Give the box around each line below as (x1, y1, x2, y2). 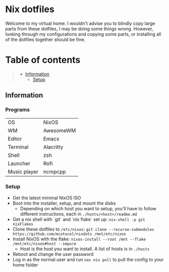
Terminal (8, 143, 29, 150)
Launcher (8, 160, 30, 167)
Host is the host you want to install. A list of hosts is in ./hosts (20, 246, 150, 252)
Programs (5, 106, 30, 113)
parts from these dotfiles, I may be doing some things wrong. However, (5, 25, 153, 31)
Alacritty (43, 143, 63, 150)
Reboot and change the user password (12, 251, 94, 257)
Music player (8, 168, 39, 175)
